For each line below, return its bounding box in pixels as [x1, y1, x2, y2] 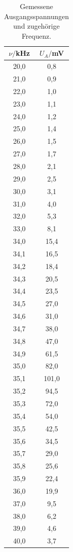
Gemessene [19, 1, 53, 11]
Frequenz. [21, 30, 51, 41]
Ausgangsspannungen [4, 11, 69, 21]
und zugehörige [13, 21, 60, 31]
